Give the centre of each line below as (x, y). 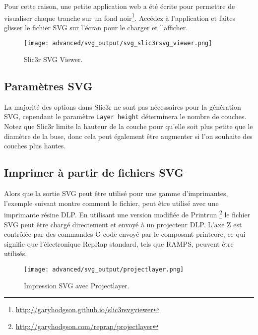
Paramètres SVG (48, 86)
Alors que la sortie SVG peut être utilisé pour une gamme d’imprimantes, (116, 193)
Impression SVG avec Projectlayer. (77, 285)
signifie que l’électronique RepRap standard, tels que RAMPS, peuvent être (119, 243)
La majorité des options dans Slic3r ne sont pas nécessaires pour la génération (123, 106)
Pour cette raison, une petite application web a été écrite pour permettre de (120, 6)
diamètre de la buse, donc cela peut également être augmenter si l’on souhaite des (128, 136)
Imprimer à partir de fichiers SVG (94, 172)
